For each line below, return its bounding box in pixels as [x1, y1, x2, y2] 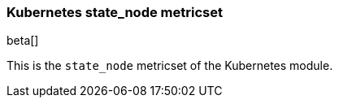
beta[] [7, 33, 39, 48]
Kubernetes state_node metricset [7, 4, 223, 20]
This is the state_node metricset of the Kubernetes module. [7, 58, 333, 73]
